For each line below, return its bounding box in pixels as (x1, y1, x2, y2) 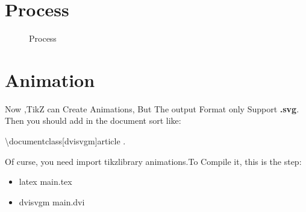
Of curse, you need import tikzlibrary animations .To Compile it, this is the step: (5, 155, 302, 167)
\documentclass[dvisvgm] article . (5, 135, 126, 147)
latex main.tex (19, 175, 72, 188)
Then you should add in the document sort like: (5, 114, 181, 127)
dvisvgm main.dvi (19, 195, 85, 208)
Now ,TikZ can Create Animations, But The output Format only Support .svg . (5, 102, 299, 115)
